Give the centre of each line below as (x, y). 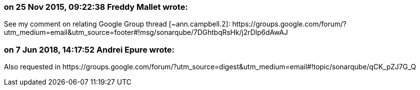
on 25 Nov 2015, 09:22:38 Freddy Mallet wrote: (96, 7)
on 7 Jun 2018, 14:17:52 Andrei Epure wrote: (89, 49)
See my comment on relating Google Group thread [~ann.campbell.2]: (117, 24)
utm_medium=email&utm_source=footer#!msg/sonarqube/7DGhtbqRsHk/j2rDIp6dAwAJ (146, 32)
